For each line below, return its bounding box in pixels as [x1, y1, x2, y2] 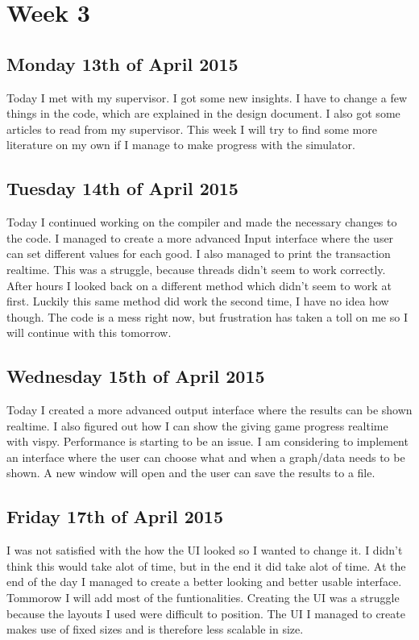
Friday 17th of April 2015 [6, 504, 223, 529]
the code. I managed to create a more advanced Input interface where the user [6, 229, 394, 246]
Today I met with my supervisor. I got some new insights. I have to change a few [6, 89, 407, 106]
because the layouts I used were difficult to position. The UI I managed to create [6, 605, 405, 621]
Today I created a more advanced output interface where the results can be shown [6, 401, 413, 418]
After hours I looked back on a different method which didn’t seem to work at [6, 276, 392, 293]
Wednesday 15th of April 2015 [6, 364, 265, 389]
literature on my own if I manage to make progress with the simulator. [6, 136, 355, 153]
